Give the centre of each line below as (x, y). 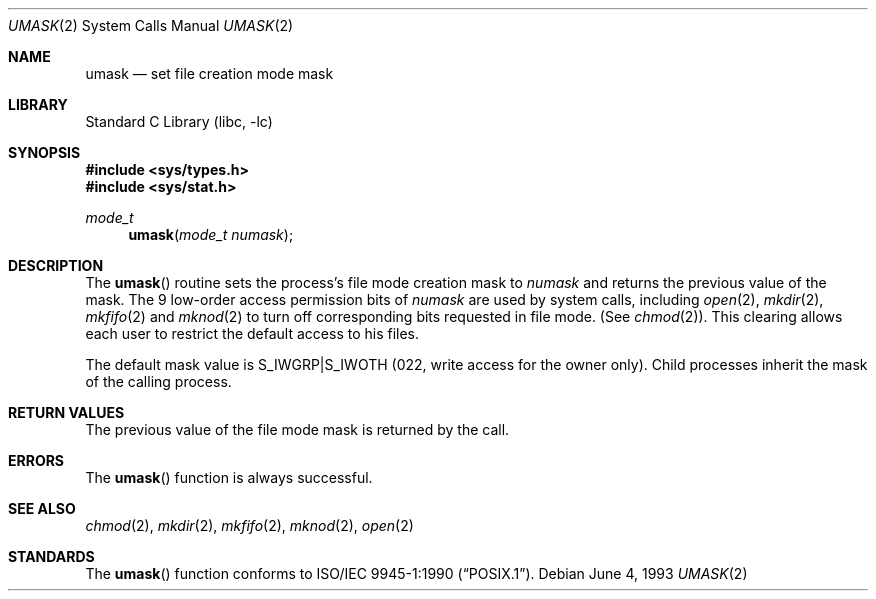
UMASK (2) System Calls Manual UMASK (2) (151, 25)
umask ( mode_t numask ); (211, 234)
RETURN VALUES (66, 412)
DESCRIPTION (56, 265)
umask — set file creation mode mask (209, 73)
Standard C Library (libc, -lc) (179, 121)
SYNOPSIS (44, 152)
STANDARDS (51, 556)
